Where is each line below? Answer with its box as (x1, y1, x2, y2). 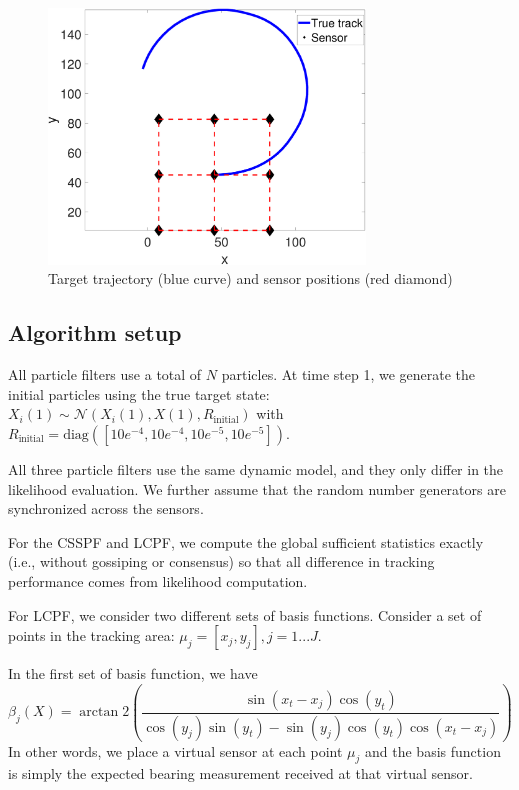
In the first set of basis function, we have (8, 663, 258, 684)
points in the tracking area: (8, 625, 175, 646)
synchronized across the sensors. (8, 498, 204, 519)
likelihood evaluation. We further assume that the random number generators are (8, 478, 506, 499)
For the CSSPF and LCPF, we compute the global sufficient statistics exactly (8, 531, 484, 552)
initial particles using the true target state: (8, 383, 270, 404)
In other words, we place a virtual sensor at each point (8, 740, 343, 761)
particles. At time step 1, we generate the (221, 364, 476, 385)
